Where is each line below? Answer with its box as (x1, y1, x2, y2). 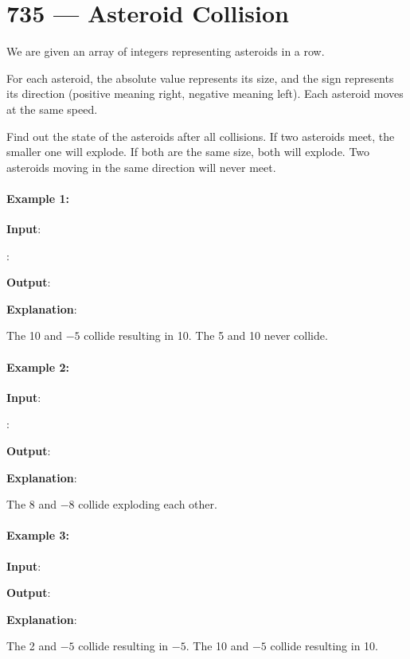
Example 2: (6, 358, 69, 375)
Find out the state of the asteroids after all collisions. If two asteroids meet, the (6, 127, 395, 144)
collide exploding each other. (78, 496, 217, 513)
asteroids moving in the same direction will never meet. (6, 158, 276, 175)
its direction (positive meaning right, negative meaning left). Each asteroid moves (6, 85, 404, 102)
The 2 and (6, 638, 57, 654)
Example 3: (6, 527, 69, 544)
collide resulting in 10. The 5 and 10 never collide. (84, 327, 328, 344)
